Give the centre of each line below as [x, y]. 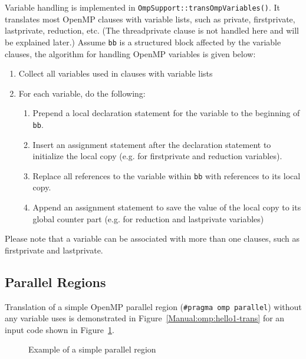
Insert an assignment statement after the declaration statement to [152, 144]
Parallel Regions [55, 281]
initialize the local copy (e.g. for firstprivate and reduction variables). [157, 156]
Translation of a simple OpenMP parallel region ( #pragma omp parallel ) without [153, 306]
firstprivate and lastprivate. [54, 250]
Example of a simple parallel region [92, 349]
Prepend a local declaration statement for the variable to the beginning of [166, 113]
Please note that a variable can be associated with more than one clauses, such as [152, 238]
